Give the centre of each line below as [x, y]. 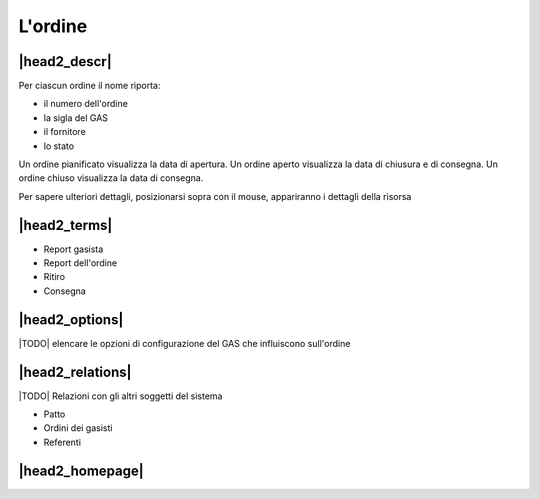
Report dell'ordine [80, 263]
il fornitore [65, 132]
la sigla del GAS [76, 117]
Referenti [62, 442]
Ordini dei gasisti [78, 428]
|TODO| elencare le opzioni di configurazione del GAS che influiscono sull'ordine [184, 343]
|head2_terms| [65, 225]
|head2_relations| [75, 371]
